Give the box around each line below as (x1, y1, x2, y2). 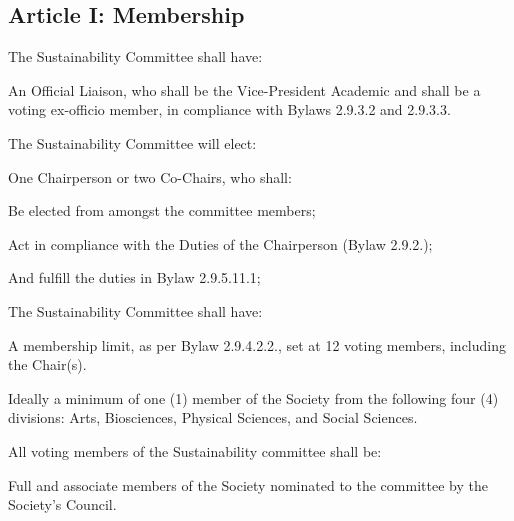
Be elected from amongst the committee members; (8, 200, 316, 221)
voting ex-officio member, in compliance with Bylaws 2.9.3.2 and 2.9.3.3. (8, 99, 451, 120)
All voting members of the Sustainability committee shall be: (8, 440, 382, 461)
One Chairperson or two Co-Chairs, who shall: (8, 166, 292, 187)
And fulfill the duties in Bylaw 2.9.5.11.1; (8, 267, 261, 288)
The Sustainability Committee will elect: (8, 132, 257, 153)
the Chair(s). (8, 354, 87, 375)
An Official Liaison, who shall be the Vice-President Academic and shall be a (8, 79, 481, 100)
